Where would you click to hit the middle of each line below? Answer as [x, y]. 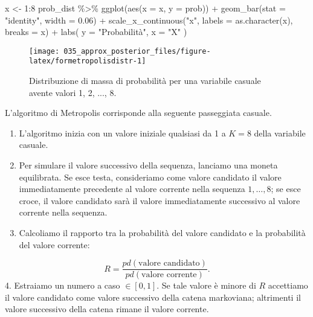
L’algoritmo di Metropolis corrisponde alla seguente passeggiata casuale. [138, 113]
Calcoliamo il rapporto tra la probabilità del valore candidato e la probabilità [162, 233]
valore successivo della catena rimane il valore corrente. [107, 309]
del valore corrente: [54, 244]
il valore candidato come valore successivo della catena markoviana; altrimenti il [153, 297]
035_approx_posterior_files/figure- [137, 51]
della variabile [280, 133]
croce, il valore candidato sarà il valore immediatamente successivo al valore [160, 200]
